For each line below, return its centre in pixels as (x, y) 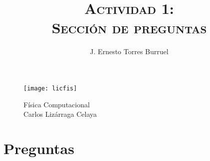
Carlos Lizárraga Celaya (60, 114)
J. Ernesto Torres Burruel (129, 51)
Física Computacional (57, 104)
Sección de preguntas (129, 28)
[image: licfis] (50, 88)
